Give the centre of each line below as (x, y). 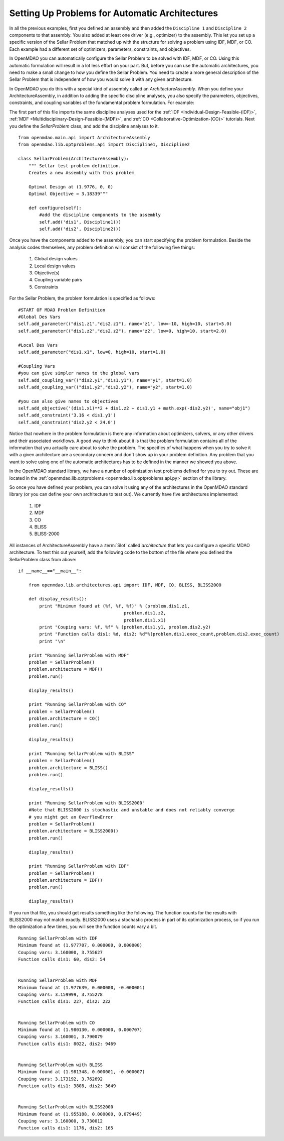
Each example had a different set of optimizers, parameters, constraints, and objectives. (100, 49)
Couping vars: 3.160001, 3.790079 (60, 1037)
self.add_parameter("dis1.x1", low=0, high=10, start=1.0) (92, 352)
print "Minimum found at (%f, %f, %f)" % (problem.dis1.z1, (114, 606)
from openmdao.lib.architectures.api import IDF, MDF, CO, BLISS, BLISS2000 (125, 585)
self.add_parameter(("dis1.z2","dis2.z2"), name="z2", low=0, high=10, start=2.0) (122, 331)
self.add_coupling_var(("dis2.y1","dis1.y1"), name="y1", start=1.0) (105, 380)
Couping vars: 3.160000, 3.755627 (60, 952)
